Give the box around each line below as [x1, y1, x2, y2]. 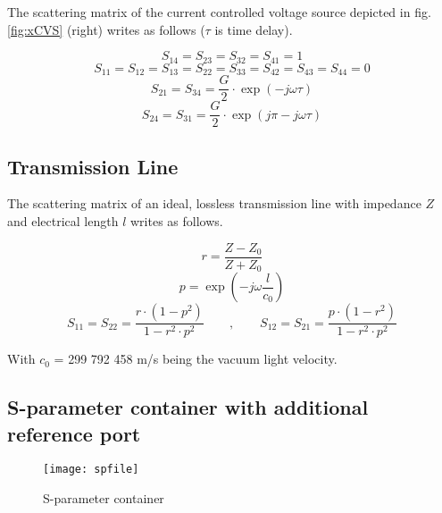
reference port [7, 419, 141, 447]
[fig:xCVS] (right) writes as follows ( [7, 20, 205, 38]
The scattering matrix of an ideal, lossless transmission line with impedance [7, 194, 421, 213]
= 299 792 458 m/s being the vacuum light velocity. [54, 349, 338, 368]
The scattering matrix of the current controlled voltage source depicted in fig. [7, 3, 431, 21]
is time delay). [214, 20, 293, 38]
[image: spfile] [43, 463, 139, 476]
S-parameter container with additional [7, 393, 369, 421]
